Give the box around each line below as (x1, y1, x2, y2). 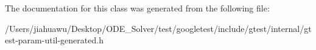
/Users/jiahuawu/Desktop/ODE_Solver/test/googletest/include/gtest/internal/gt (5, 22, 312, 34)
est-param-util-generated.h (5, 34, 104, 46)
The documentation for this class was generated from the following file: (5, 2, 270, 14)
